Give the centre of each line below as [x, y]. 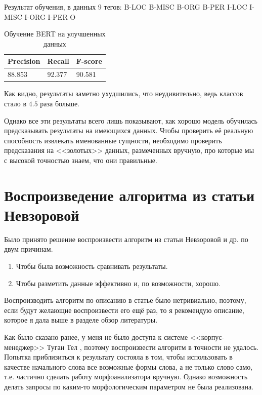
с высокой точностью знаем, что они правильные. [81, 160]
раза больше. [60, 103]
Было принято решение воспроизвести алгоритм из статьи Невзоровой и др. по [126, 239]
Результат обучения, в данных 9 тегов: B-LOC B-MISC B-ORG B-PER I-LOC [126, 7]
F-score [89, 61]
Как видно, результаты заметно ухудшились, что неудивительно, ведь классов [124, 93]
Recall [58, 61]
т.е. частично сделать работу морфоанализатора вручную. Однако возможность [126, 377]
